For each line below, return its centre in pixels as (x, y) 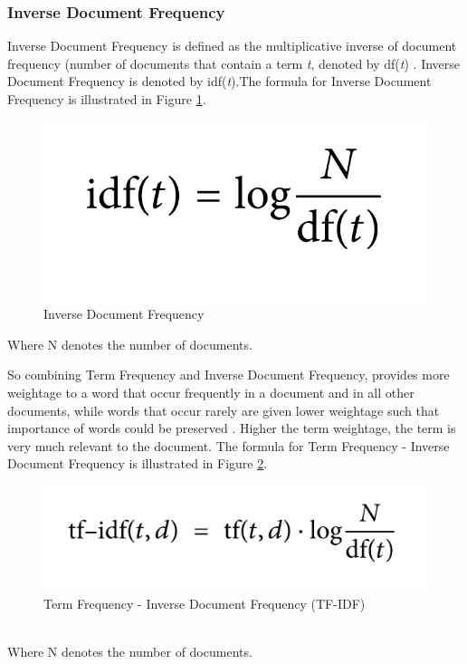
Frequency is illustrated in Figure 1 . (107, 99)
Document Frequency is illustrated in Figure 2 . (138, 463)
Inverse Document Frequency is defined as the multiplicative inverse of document (232, 46)
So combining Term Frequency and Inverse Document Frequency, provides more (229, 375)
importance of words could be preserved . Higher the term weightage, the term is (232, 428)
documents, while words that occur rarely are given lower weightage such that (224, 410)
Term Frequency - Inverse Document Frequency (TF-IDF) (205, 603)
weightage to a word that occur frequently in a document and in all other (211, 392)
